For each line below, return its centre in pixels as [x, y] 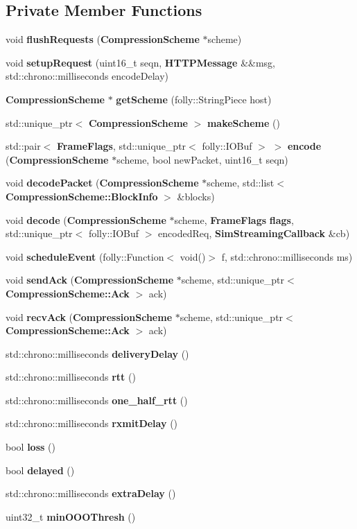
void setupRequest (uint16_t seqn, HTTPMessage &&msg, [140, 62]
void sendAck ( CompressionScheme [90, 280]
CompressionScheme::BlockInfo [82, 196]
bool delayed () [40, 470]
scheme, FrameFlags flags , [234, 219]
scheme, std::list [241, 183]
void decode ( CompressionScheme [86, 219]
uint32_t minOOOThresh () [71, 516]
